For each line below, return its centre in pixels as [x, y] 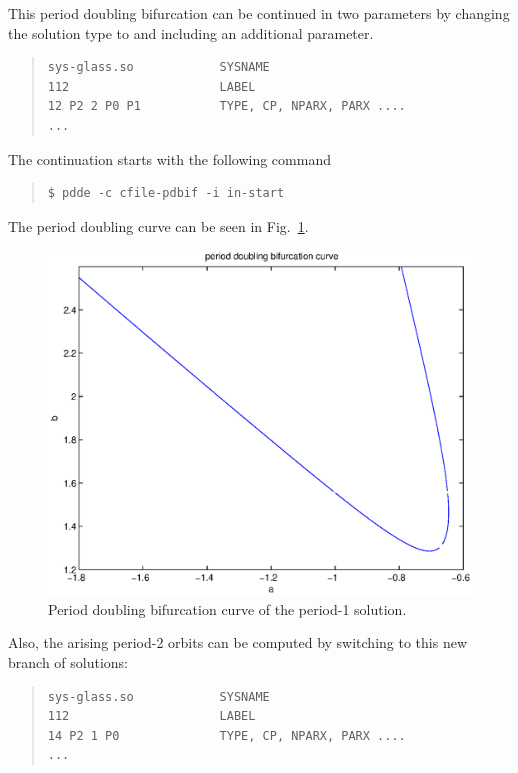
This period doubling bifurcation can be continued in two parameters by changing [259, 13]
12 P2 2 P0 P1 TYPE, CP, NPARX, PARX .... [226, 106]
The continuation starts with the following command [169, 158]
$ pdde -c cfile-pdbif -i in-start [166, 193]
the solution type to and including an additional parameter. [191, 32]
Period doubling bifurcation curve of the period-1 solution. [227, 608]
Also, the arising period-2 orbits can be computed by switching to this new [238, 642]
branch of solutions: [68, 662]
